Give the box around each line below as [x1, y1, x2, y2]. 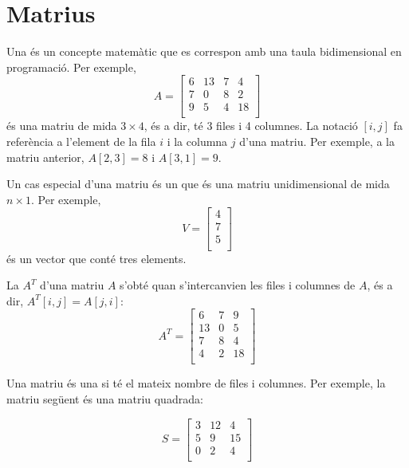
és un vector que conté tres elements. [6, 250, 187, 266]
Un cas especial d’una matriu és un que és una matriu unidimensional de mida [6, 175, 390, 192]
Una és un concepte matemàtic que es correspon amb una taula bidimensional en [6, 43, 402, 60]
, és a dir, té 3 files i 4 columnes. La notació [144, 117, 358, 134]
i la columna [167, 133, 228, 150]
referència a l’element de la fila [6, 133, 156, 150]
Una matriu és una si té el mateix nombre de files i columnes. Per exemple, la [6, 375, 386, 391]
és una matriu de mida [6, 117, 117, 134]
